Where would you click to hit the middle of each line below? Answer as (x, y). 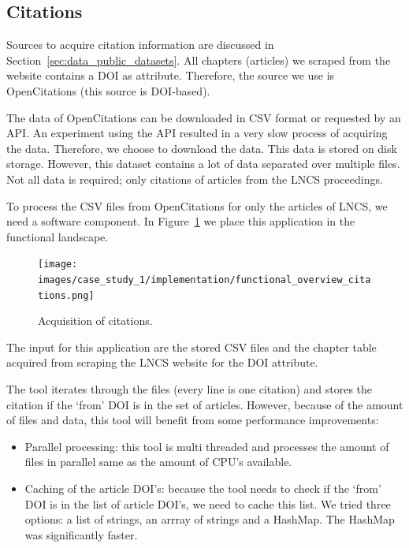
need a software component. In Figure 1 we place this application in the (181, 221)
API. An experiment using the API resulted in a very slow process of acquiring (197, 133)
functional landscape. (58, 236)
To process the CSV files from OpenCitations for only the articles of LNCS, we (197, 205)
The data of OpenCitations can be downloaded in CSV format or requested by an (204, 117)
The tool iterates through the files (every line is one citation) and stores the (190, 389)
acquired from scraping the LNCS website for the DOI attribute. (162, 362)
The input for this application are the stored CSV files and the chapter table (191, 347)
